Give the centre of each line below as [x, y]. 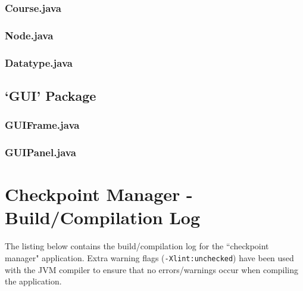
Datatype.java [39, 62]
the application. [33, 281]
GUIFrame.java [42, 125]
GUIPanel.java [40, 152]
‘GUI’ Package [51, 95]
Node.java [29, 35]
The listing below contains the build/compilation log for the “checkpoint [137, 246]
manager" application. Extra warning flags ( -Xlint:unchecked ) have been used [149, 257]
